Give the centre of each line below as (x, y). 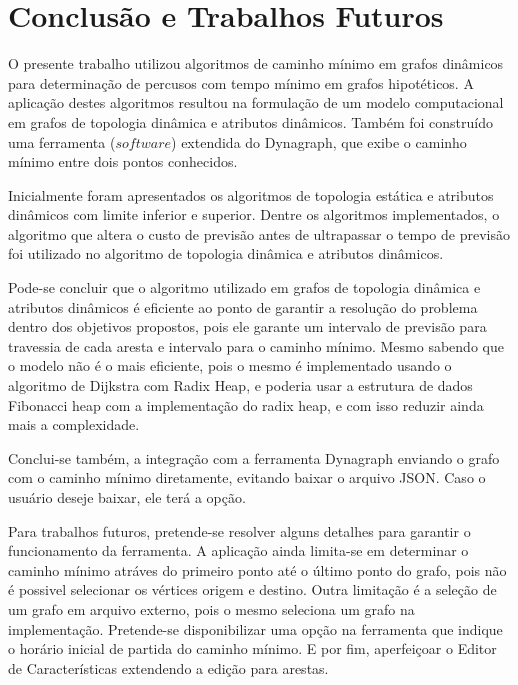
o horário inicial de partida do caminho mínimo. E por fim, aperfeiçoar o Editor (252, 648)
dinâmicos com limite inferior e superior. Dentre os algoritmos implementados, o (254, 214)
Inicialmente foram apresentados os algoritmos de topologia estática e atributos (251, 194)
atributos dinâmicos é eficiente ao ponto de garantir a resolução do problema (243, 306)
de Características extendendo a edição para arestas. (168, 667)
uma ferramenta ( (62, 141)
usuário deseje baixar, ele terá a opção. (127, 497)
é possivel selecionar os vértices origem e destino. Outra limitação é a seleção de (252, 589)
